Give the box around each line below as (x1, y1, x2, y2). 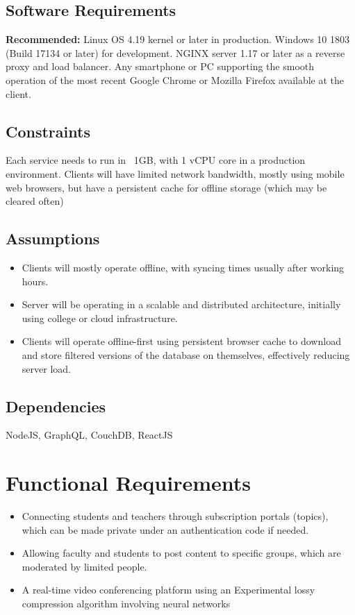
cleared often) (6, 194, 64, 208)
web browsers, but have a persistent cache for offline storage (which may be (6, 180, 327, 194)
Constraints (6, 120, 90, 142)
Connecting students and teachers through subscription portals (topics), (22, 509, 329, 523)
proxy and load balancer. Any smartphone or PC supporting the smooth (6, 59, 315, 74)
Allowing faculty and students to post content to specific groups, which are (22, 546, 341, 560)
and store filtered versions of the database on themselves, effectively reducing (22, 347, 350, 362)
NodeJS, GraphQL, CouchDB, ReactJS (6, 428, 173, 442)
